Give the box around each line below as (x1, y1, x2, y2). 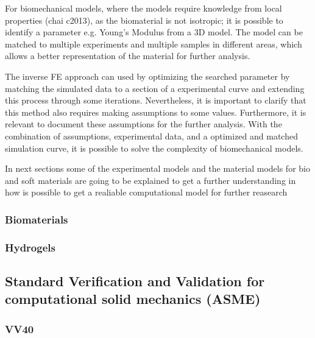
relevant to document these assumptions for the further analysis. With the (5, 118, 282, 130)
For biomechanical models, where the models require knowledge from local (5, 2, 282, 14)
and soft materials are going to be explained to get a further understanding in (5, 174, 296, 186)
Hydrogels (5, 239, 55, 255)
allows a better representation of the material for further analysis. (5, 49, 250, 62)
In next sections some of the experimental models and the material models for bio (5, 162, 310, 175)
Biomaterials (5, 211, 68, 227)
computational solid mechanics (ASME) (5, 289, 261, 308)
